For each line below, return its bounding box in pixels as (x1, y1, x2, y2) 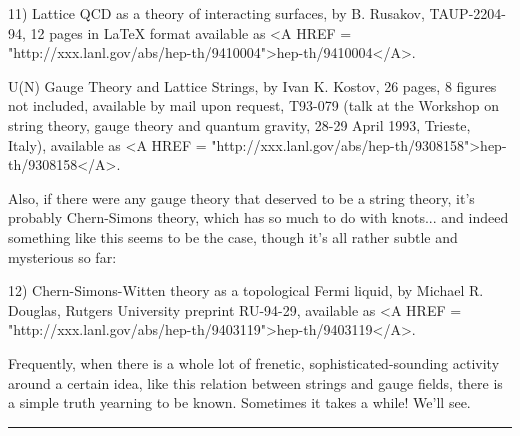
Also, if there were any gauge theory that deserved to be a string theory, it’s (8, 187, 475, 208)
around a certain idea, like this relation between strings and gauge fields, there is (8, 372, 503, 393)
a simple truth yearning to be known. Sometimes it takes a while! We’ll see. (8, 392, 471, 413)
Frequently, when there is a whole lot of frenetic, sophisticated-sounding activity (8, 352, 500, 373)
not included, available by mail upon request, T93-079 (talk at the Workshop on (8, 95, 500, 116)
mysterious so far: (8, 246, 117, 267)
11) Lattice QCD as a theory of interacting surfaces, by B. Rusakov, (8, 3, 425, 23)
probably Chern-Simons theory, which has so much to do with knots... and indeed (8, 207, 509, 228)
